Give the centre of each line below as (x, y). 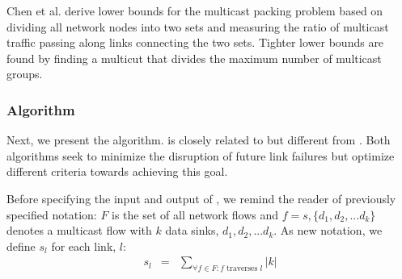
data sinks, (192, 230)
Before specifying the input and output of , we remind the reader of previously (201, 198)
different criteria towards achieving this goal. (117, 171)
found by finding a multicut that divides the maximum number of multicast (194, 58)
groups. (25, 74)
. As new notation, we (328, 230)
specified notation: (52, 214)
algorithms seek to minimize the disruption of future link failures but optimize (201, 155)
